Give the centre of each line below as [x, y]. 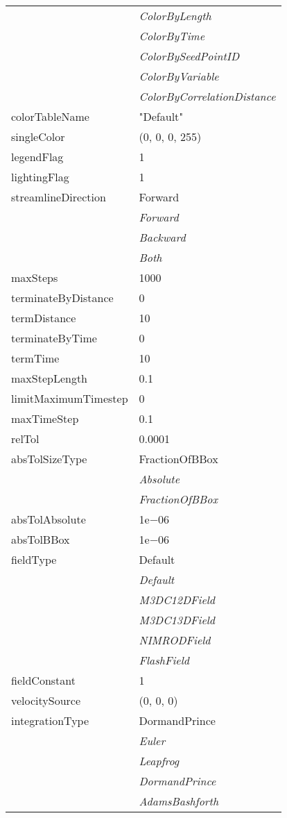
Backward [162, 237]
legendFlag [37, 157]
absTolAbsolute [49, 519]
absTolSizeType [49, 459]
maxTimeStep [45, 418]
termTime [35, 358]
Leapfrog [159, 761]
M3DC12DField [177, 600]
